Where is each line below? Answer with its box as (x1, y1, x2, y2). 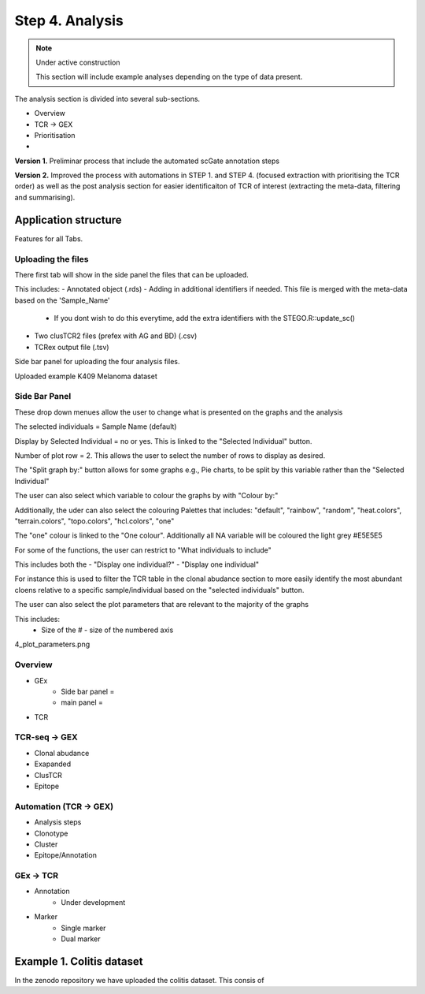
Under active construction (35, 58, 120, 67)
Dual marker (61, 934, 101, 944)
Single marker (61, 923, 106, 933)
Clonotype (34, 828, 68, 838)
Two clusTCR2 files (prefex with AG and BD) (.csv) (34, 331, 198, 341)
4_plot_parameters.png (14, 639, 91, 650)
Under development (61, 897, 126, 907)
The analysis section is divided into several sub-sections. (14, 94, 201, 103)
